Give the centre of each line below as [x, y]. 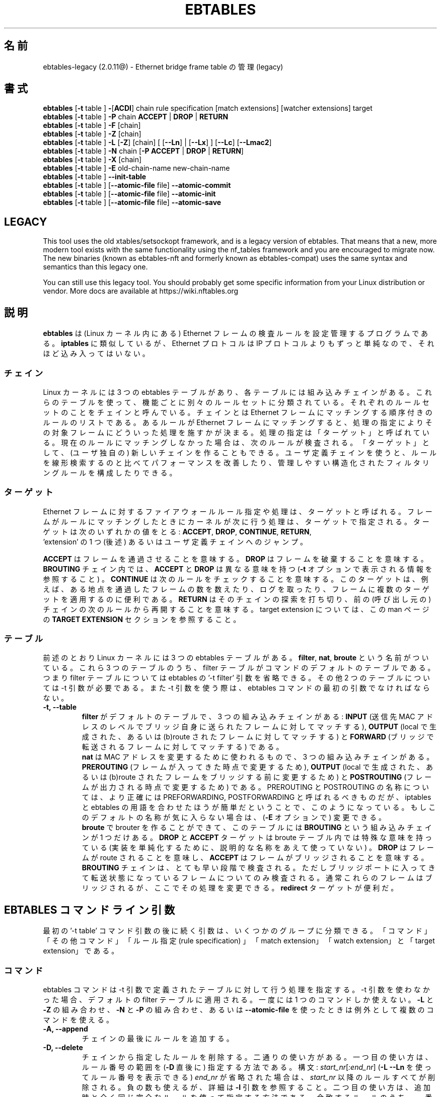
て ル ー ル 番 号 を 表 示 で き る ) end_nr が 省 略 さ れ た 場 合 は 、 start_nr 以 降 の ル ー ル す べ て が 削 [258, 1077]
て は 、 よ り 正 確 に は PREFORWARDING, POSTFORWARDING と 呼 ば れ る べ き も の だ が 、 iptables [256, 797]
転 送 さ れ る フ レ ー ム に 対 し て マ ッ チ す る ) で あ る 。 [182, 747]
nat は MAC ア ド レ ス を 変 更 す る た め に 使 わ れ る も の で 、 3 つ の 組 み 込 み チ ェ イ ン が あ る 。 [258, 757]
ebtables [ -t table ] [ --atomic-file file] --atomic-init [129, 194]
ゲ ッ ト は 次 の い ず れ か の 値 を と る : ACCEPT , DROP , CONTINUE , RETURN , [177, 531]
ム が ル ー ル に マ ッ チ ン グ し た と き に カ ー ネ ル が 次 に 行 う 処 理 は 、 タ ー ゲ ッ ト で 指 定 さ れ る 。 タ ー [236, 521]
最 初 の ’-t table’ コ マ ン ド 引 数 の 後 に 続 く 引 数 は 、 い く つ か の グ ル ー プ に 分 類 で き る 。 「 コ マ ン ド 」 [237, 931]
